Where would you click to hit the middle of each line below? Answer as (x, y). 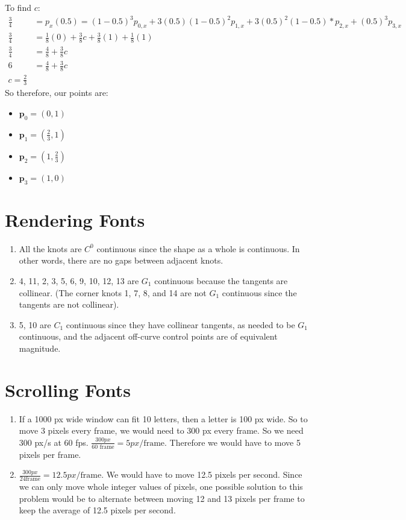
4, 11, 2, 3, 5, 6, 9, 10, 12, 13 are (79, 280)
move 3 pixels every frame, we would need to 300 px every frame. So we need (161, 430)
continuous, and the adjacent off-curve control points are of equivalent (148, 336)
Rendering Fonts (75, 219)
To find (18, 7)
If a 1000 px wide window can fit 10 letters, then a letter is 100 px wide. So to (163, 418)
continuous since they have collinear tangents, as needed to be (180, 324)
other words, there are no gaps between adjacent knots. (121, 260)
